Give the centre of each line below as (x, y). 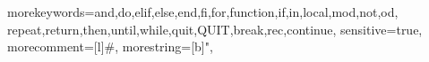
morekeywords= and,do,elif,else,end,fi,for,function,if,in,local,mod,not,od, (203, 12)
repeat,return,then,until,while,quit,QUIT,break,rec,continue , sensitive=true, (215, 29)
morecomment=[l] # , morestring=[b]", (110, 46)
